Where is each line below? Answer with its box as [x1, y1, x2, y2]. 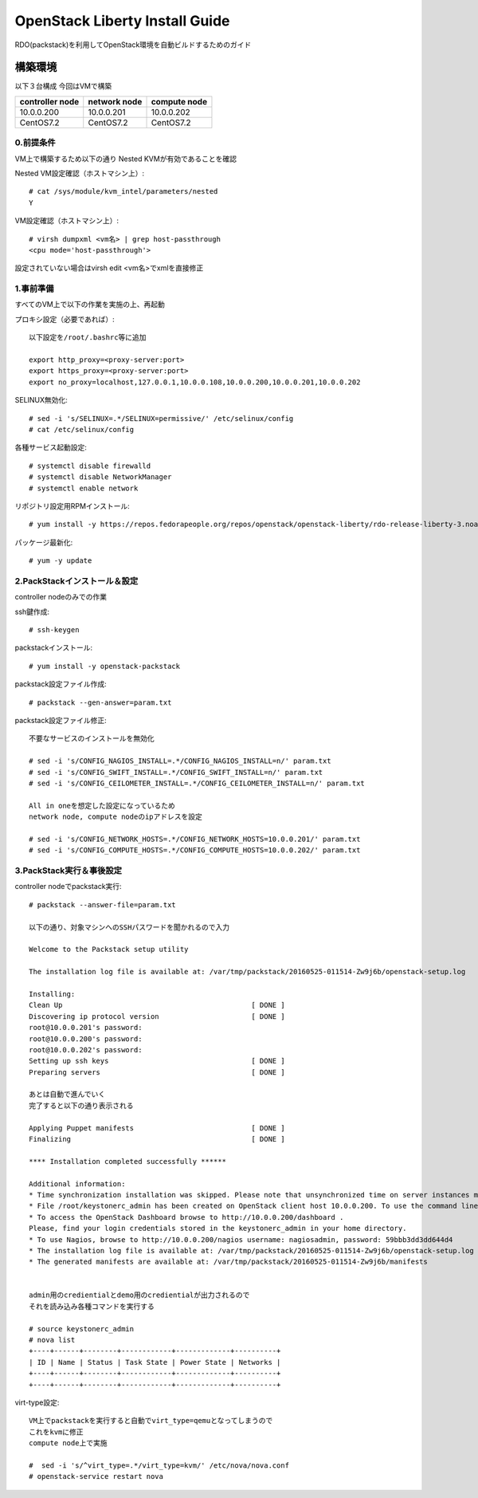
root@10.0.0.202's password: [29, 1045, 143, 1054]
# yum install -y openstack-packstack [29, 662, 181, 670]
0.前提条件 [14, 137, 56, 148]
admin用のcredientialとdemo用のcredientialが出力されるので [29, 1291, 250, 1299]
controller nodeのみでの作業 [14, 592, 108, 602]
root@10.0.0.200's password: [29, 1034, 143, 1044]
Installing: [29, 989, 76, 998]
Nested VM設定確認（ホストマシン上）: [14, 168, 145, 178]
